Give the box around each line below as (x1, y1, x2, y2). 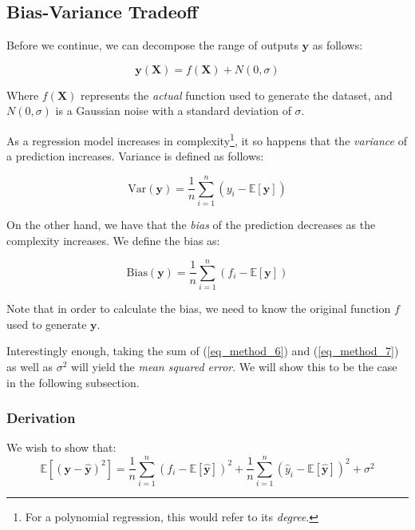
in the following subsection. (6, 374, 140, 390)
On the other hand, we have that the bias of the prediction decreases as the (6, 216, 376, 232)
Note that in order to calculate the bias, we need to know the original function (6, 300, 391, 317)
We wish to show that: (6, 439, 117, 456)
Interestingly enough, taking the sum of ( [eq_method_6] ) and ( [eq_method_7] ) (6, 342, 399, 359)
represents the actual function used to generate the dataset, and (80, 86, 393, 103)
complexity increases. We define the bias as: (6, 231, 220, 248)
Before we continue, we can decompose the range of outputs (6, 37, 298, 53)
